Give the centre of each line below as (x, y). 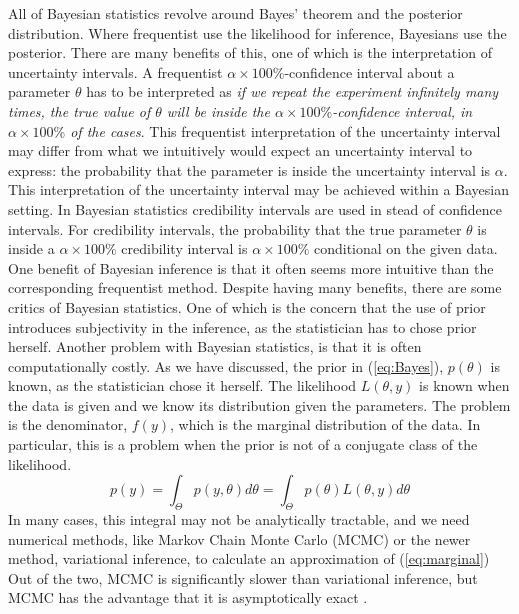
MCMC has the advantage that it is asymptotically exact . (188, 597)
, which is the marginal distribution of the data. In (325, 424)
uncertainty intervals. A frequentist (115, 71)
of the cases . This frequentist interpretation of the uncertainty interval (285, 130)
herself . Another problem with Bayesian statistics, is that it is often (215, 346)
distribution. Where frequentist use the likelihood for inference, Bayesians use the (257, 32)
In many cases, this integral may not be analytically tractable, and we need (239, 519)
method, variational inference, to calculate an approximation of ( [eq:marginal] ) (249, 558)
